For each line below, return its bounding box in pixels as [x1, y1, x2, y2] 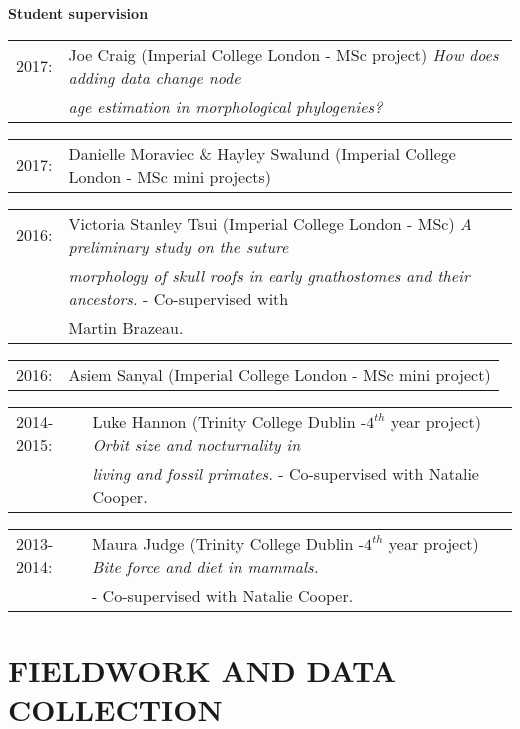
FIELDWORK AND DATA [8, 649, 396, 690]
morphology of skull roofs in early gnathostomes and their [68, 263, 470, 287]
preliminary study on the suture [68, 234, 289, 258]
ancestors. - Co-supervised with [68, 286, 289, 310]
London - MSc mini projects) [68, 164, 272, 188]
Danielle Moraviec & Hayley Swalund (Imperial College [68, 141, 456, 165]
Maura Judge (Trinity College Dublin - [91, 531, 365, 555]
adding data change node [68, 65, 241, 89]
